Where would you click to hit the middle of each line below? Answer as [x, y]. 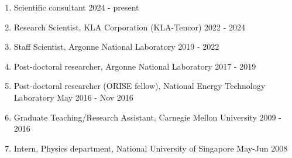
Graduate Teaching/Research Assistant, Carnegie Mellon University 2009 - [147, 117]
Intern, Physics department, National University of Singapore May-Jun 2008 [151, 148]
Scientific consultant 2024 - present [76, 7]
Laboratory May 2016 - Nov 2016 [73, 97]
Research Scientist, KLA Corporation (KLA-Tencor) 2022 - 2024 [130, 27]
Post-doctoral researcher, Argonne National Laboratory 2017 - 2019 [135, 66]
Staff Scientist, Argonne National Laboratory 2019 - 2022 [116, 47]
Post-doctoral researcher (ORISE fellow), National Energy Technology [140, 86]
